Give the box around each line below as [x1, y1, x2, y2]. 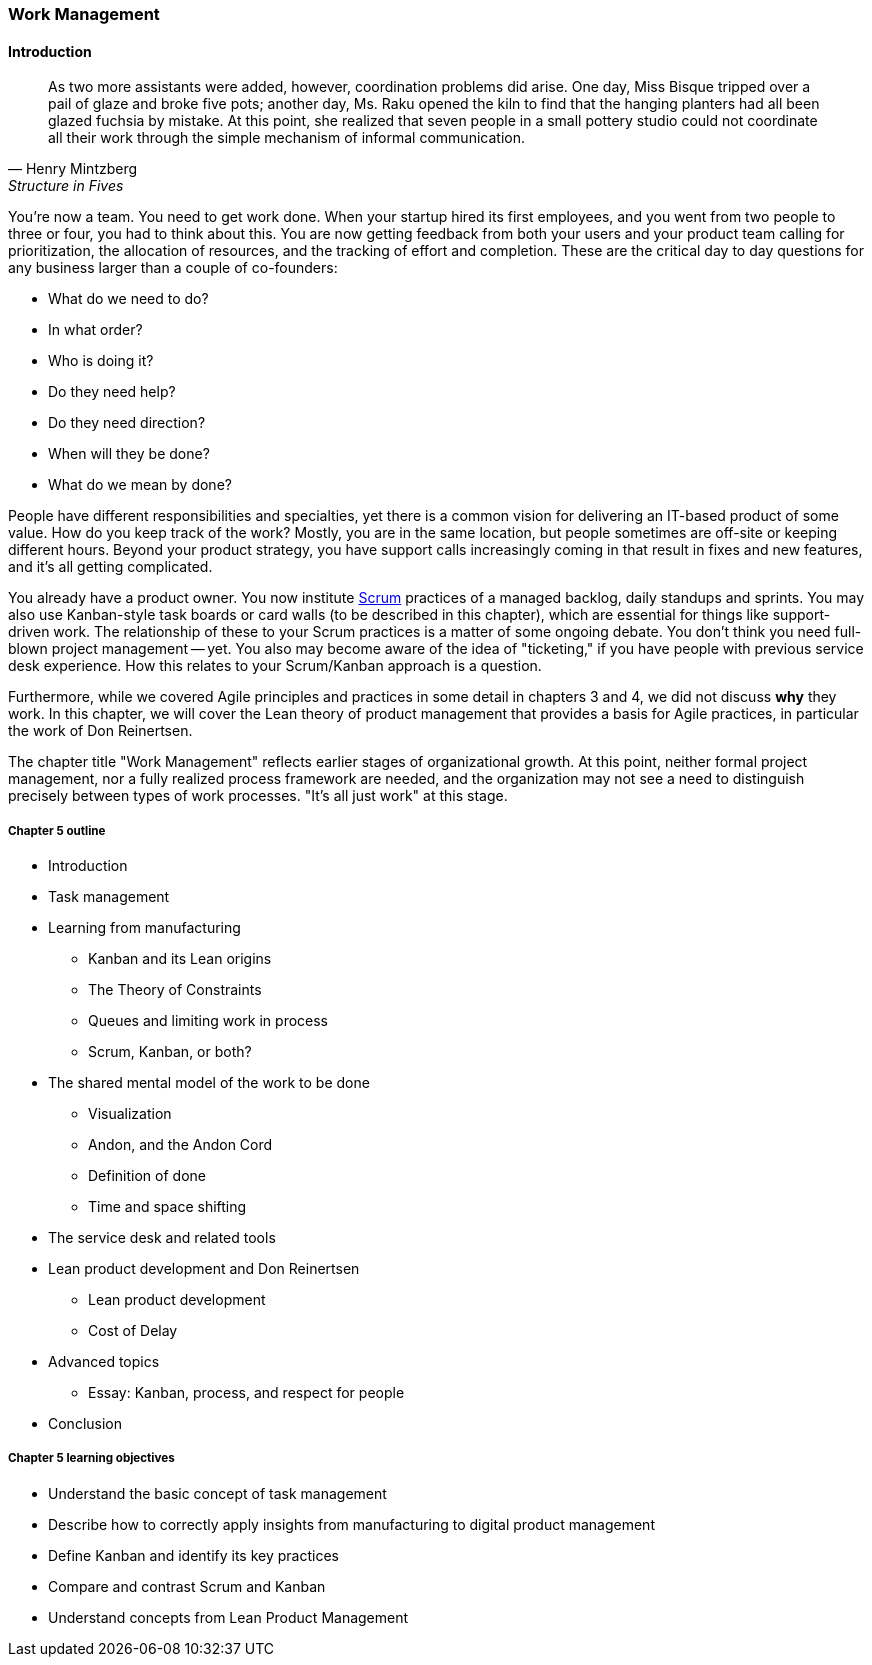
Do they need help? [48, 383, 176, 401]
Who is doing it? [48, 352, 154, 370]
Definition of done [88, 1167, 206, 1184]
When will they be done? [48, 445, 210, 463]
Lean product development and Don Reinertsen [48, 1260, 360, 1277]
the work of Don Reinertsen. [8, 722, 193, 740]
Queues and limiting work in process [88, 1012, 329, 1029]
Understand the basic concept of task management [48, 1484, 387, 1502]
